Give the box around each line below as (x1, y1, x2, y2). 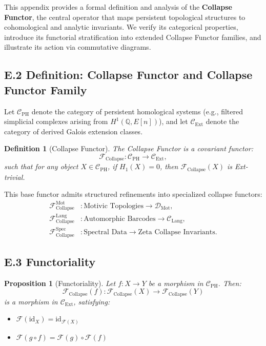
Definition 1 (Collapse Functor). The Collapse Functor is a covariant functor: (4, 143, 253, 154)
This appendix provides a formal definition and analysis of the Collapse (4, 2, 232, 12)
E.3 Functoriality (4, 253, 96, 269)
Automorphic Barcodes (84, 215, 156, 222)
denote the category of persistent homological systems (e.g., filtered (31, 106, 243, 116)
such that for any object (4, 161, 78, 172)
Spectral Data (84, 229, 127, 236)
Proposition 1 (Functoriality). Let (4, 277, 116, 288)
